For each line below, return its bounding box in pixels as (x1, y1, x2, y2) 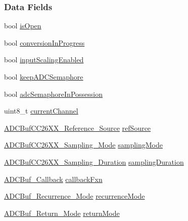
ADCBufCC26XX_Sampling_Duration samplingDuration (4, 156, 184, 167)
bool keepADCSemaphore (4, 71, 83, 82)
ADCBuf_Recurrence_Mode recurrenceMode (4, 191, 145, 201)
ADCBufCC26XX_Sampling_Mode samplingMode (4, 139, 163, 150)
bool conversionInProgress (4, 37, 85, 48)
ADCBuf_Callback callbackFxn (4, 173, 103, 184)
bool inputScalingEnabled (4, 54, 84, 65)
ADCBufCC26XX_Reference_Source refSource (4, 122, 151, 133)
